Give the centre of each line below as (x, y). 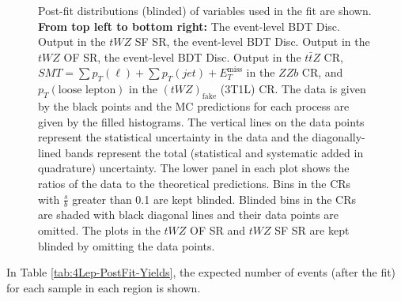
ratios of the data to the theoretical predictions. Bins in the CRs (195, 183)
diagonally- (339, 137)
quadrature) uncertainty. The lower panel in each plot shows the (194, 168)
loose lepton (87, 90)
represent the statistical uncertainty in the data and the (173, 137)
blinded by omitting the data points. (127, 245)
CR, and (322, 72)
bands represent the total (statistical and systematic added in (214, 152)
